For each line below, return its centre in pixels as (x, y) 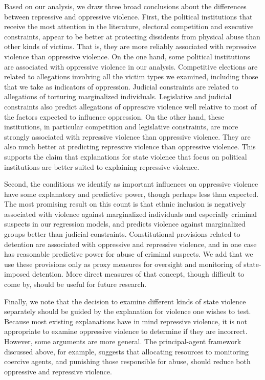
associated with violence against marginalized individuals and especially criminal (130, 214)
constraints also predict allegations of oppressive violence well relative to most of (130, 106)
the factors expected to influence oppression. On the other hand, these (114, 116)
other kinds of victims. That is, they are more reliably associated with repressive (130, 46)
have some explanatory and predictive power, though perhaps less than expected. (131, 194)
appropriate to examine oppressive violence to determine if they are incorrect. (126, 331)
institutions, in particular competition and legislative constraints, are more (121, 127)
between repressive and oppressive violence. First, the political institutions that (128, 16)
